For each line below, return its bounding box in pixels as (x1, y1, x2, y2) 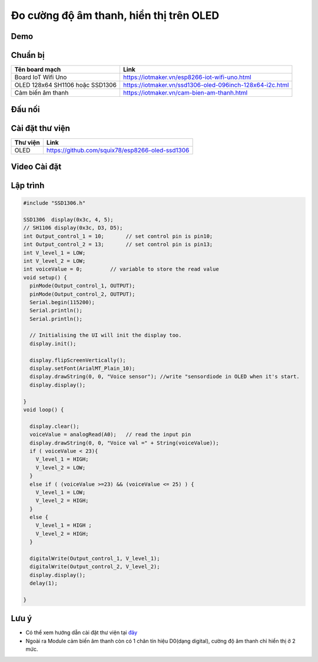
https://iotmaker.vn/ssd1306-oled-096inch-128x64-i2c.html (122, 81, 289, 89)
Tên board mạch (14, 66, 61, 74)
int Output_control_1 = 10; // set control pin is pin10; (23, 233, 213, 239)
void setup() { (23, 274, 67, 281)
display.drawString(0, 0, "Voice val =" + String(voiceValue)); (29, 439, 219, 446)
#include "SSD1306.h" (23, 200, 86, 207)
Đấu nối (11, 104, 40, 115)
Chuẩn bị (11, 50, 45, 60)
